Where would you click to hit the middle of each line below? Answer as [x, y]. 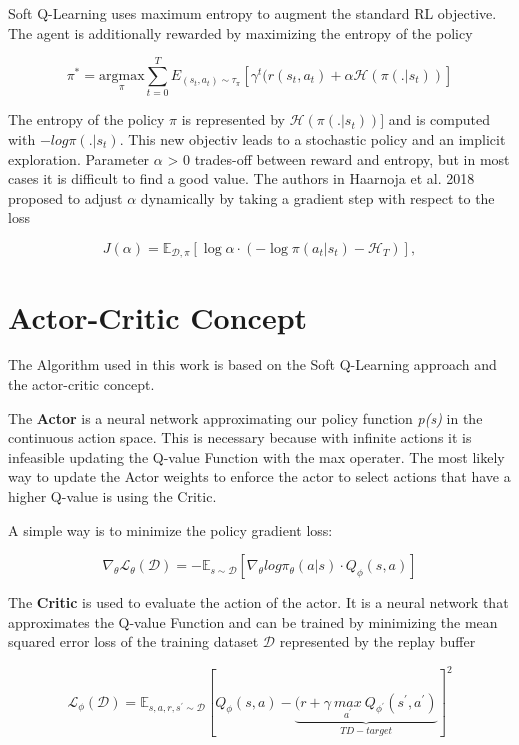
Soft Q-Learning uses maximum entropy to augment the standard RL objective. [252, 13]
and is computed [439, 119]
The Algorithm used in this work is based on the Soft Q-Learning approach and [252, 364]
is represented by [233, 119]
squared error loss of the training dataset [133, 641]
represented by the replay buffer [377, 641]
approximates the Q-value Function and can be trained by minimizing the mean [253, 621]
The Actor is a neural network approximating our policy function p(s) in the [245, 417]
